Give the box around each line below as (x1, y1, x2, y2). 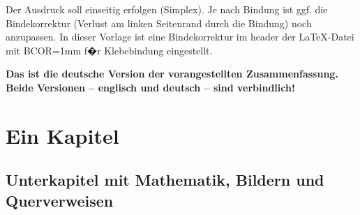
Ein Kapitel (6, 121, 119, 149)
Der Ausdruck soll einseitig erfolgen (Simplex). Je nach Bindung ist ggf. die (6, 2, 328, 16)
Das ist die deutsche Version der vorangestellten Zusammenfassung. (6, 66, 338, 81)
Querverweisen (6, 189, 114, 211)
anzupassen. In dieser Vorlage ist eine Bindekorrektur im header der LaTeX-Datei (6, 29, 354, 44)
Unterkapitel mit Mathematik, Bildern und (6, 169, 324, 191)
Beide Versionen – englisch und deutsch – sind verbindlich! (6, 80, 295, 94)
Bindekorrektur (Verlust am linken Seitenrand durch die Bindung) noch (6, 15, 312, 30)
